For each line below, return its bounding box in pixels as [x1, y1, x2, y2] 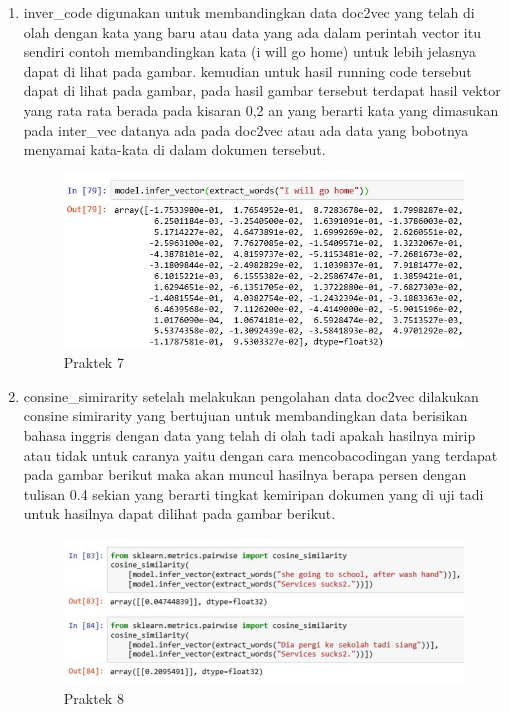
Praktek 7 [63, 352, 124, 373]
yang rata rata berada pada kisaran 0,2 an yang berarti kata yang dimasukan [23, 99, 499, 120]
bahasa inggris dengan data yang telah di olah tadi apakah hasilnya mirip [23, 424, 476, 445]
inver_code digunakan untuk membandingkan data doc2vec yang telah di [23, 2, 475, 22]
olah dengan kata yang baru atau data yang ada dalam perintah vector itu [23, 21, 481, 42]
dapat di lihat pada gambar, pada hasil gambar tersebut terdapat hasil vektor [23, 80, 501, 101]
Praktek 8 [63, 687, 124, 708]
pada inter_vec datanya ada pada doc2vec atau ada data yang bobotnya [23, 119, 469, 140]
